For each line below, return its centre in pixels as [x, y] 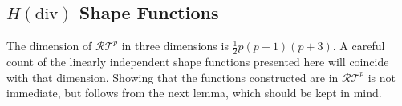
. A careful [359, 46]
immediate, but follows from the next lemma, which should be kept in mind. [194, 93]
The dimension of [49, 46]
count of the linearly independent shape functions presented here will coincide [198, 62]
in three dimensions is [175, 46]
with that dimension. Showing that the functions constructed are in [173, 77]
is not [382, 77]
